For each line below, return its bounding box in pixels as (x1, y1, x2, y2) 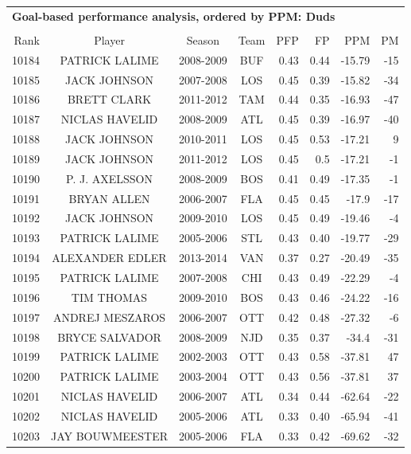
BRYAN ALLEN (68, 190, 150, 206)
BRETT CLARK (67, 91, 152, 108)
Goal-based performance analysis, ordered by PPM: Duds (12, 7, 335, 24)
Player (94, 31, 125, 48)
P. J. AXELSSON (66, 170, 153, 186)
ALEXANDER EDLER (52, 249, 167, 266)
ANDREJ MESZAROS (52, 308, 166, 325)
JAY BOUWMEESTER (51, 427, 169, 444)
